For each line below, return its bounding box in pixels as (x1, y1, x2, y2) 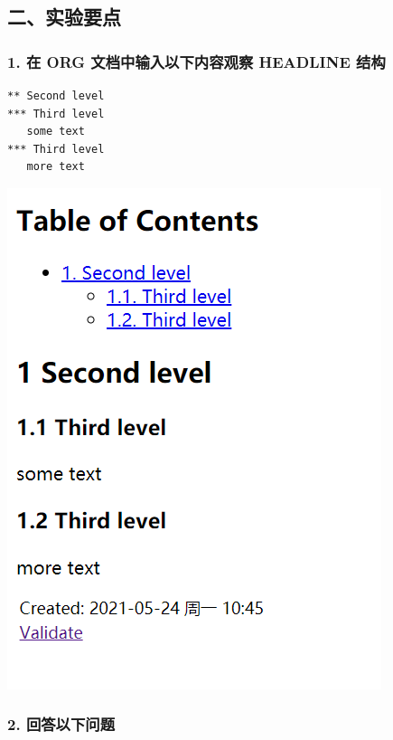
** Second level (7, 90, 105, 102)
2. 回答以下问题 (7, 713, 116, 735)
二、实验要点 (7, 3, 121, 31)
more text (26, 160, 85, 174)
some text (26, 125, 85, 138)
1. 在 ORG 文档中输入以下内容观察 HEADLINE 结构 (7, 50, 386, 72)
